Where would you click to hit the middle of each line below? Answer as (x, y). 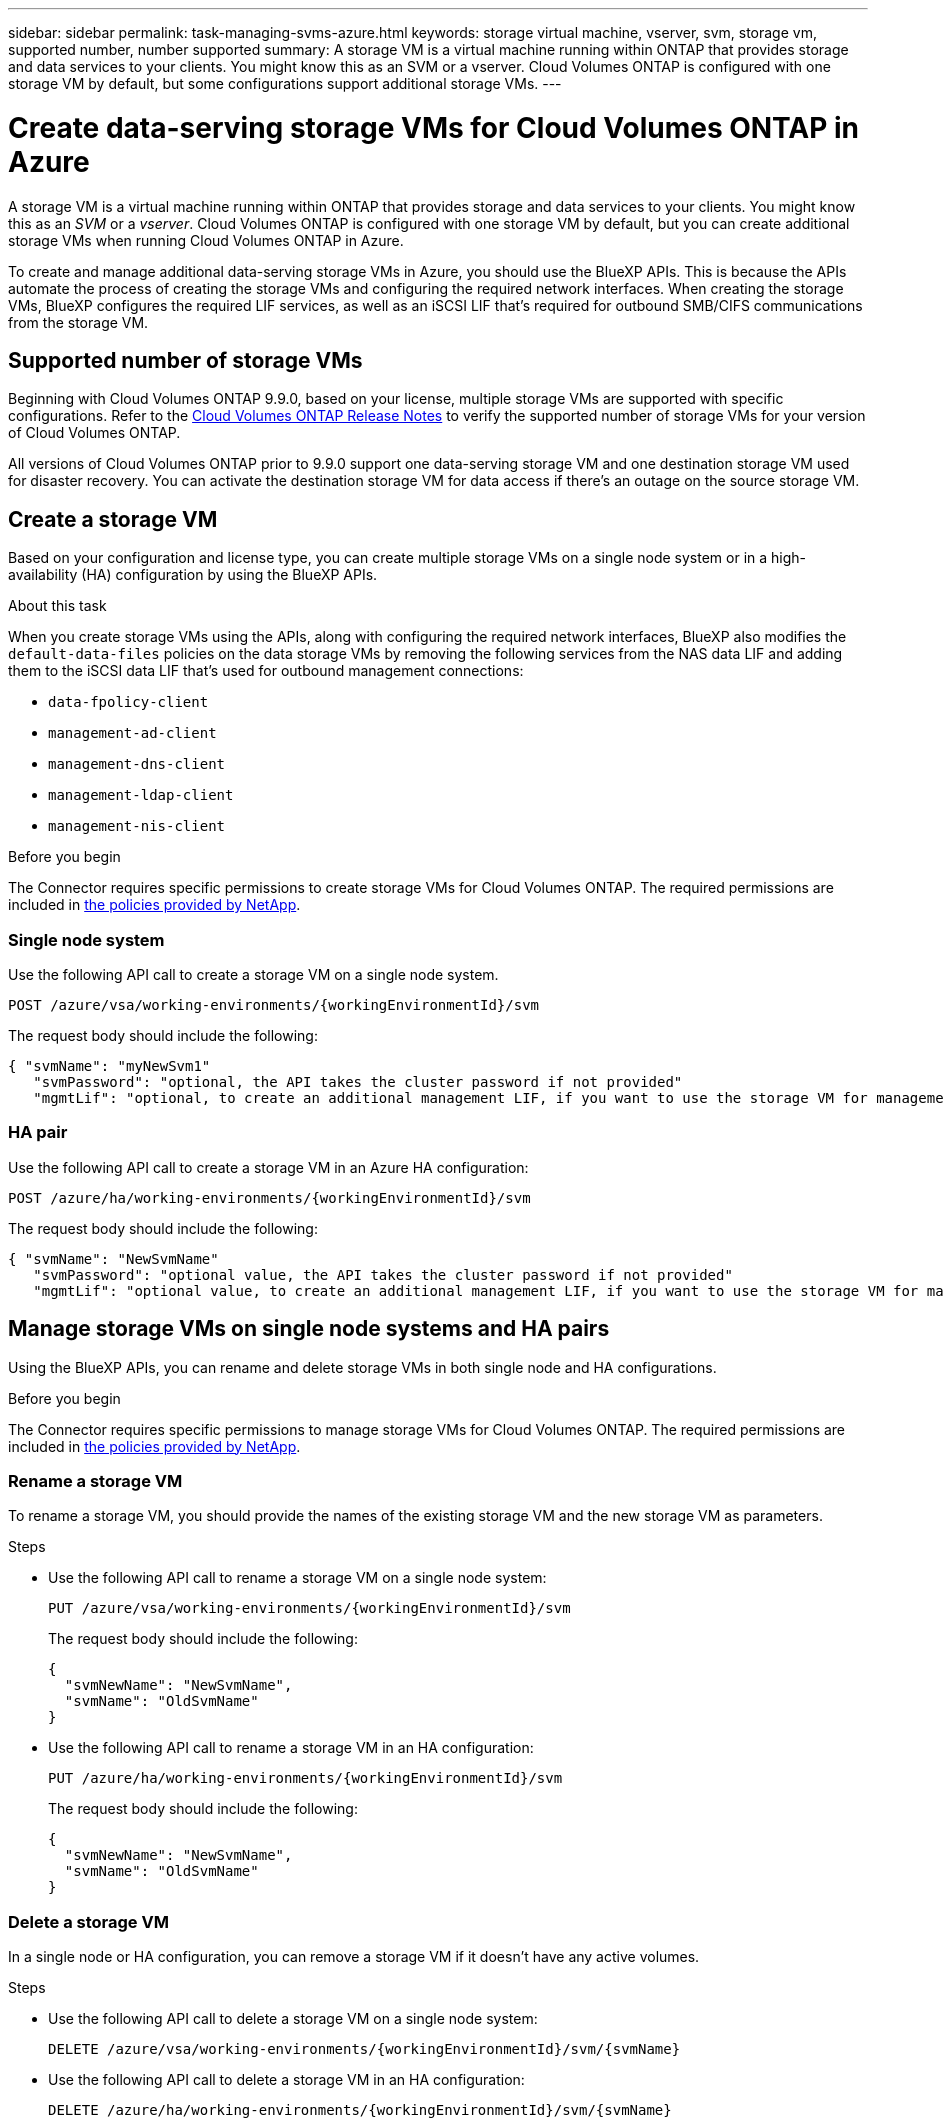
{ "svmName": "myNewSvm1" (109, 1065)
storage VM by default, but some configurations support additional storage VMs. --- (285, 83)
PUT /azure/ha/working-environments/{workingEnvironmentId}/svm (305, 1778)
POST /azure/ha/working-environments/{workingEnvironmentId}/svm (269, 1197)
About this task (57, 606)
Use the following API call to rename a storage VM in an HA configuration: (291, 1748)
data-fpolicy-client (128, 702)
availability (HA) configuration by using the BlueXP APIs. (193, 575)
